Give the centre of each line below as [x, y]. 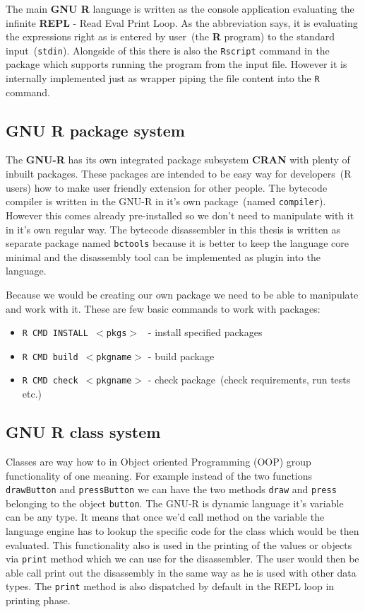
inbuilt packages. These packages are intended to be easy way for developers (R [179, 174]
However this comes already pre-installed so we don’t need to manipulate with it [180, 215]
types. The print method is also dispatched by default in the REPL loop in [170, 586]
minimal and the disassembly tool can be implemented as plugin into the [163, 256]
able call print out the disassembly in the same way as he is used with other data [181, 572]
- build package [181, 356]
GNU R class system [83, 432]
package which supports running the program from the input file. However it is [176, 64]
